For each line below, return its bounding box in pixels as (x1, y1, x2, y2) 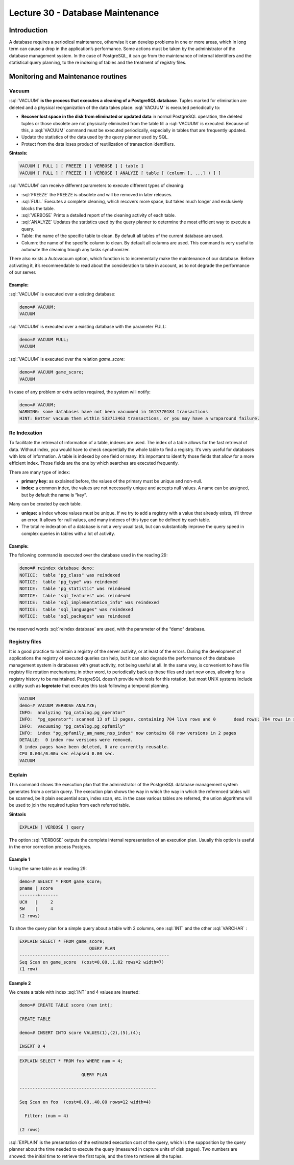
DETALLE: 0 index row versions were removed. (19, 737, 133, 743)
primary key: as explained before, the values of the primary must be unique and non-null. (21, 478, 203, 484)
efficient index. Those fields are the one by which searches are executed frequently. (9, 460, 179, 466)
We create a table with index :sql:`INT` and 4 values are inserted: (9, 989, 140, 995)
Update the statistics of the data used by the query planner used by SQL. (21, 134, 169, 140)
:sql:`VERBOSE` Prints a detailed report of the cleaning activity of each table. (21, 212, 176, 218)
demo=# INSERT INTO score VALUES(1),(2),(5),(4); (19, 1030, 141, 1035)
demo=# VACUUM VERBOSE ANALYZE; (19, 703, 98, 709)
